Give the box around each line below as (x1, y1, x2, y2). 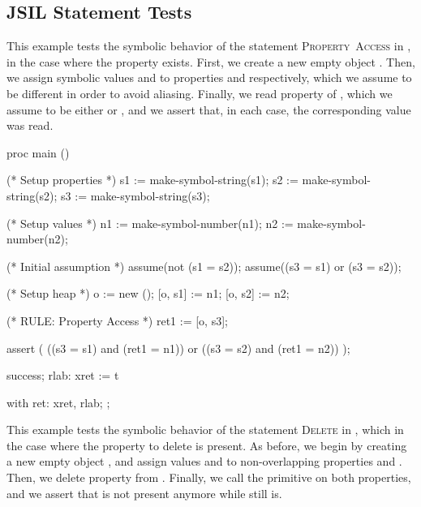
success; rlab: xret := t (6, 367, 119, 384)
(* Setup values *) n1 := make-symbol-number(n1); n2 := (6, 214, 294, 231)
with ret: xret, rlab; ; (6, 393, 110, 410)
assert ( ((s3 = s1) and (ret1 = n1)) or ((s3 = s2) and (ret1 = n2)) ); (6, 339, 350, 356)
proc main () (6, 144, 70, 161)
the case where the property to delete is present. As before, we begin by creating (6, 436, 407, 453)
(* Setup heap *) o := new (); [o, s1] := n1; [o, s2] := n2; (6, 285, 290, 302)
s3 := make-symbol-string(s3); (61, 187, 210, 204)
